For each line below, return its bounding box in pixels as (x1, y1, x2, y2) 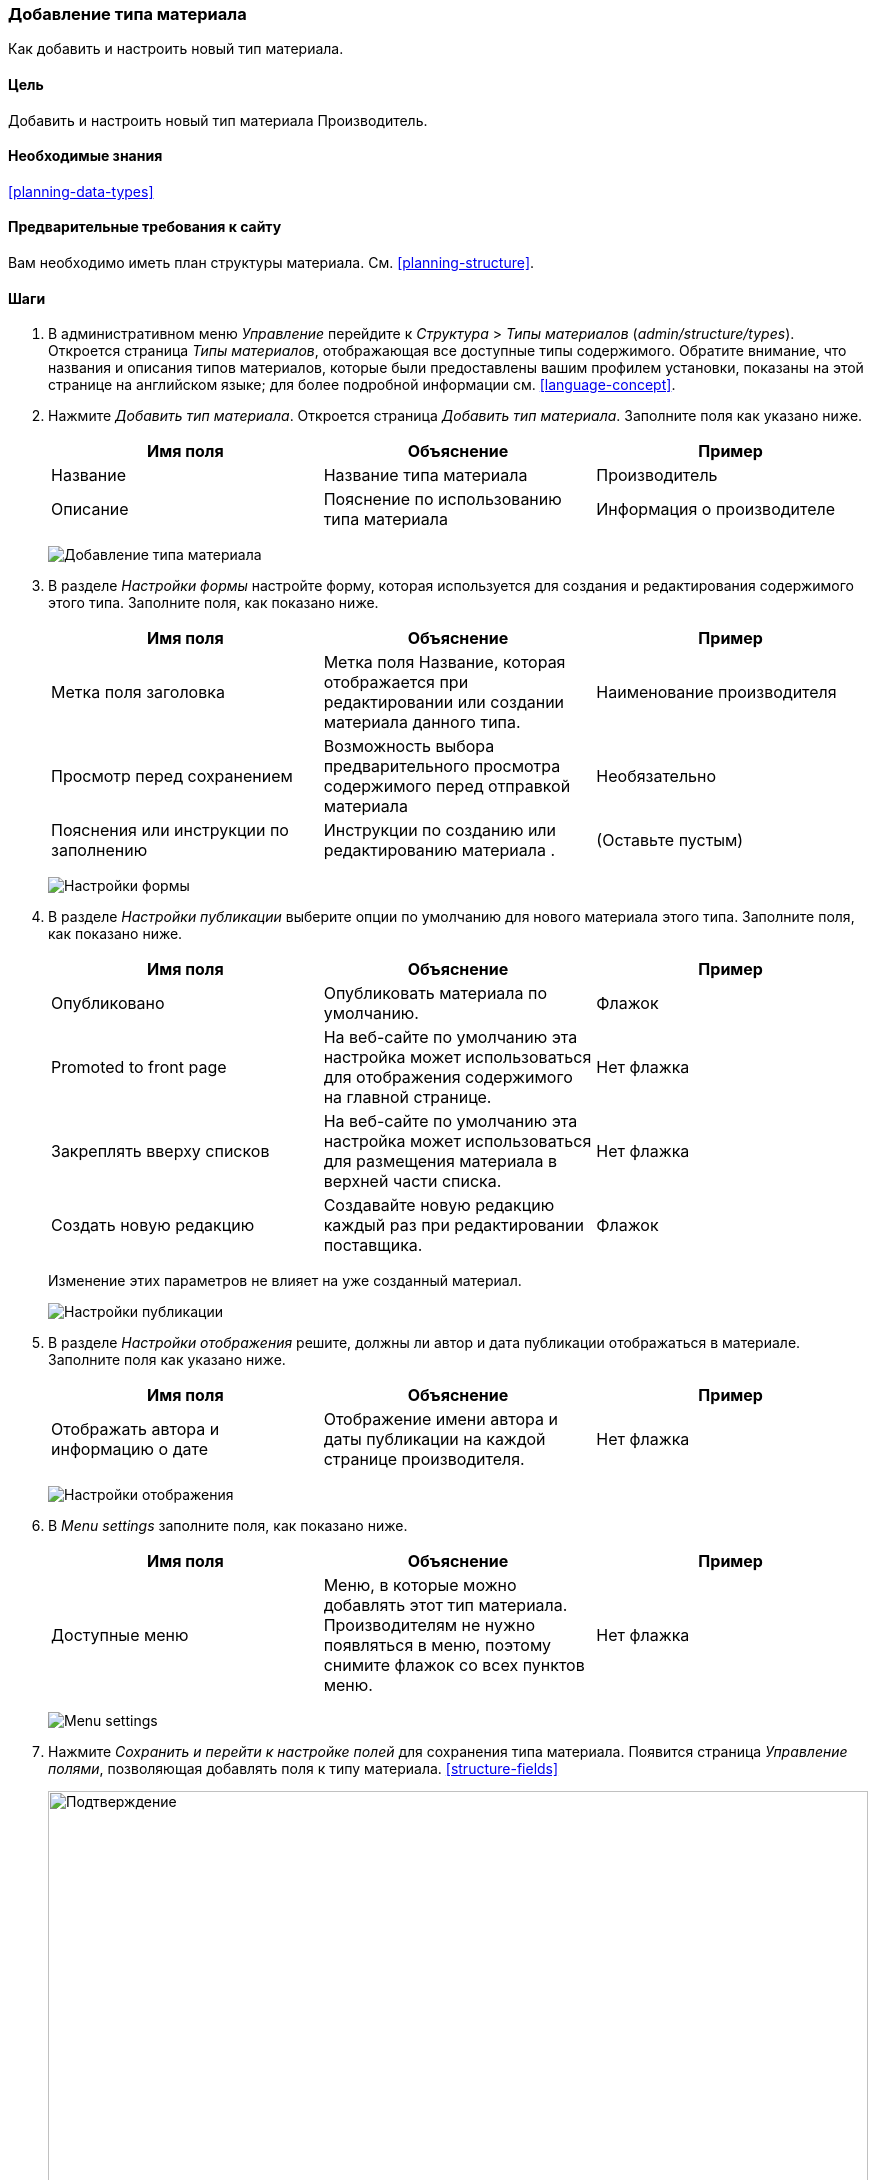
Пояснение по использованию (323, 489, 562, 510)
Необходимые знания (8, 147, 163, 165)
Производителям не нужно (323, 1615, 535, 1636)
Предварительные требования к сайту (8, 218, 282, 236)
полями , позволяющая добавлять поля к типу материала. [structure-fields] (48, 1760, 559, 1778)
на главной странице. (323, 1087, 492, 1108)
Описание (51, 499, 129, 520)
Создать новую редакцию (51, 1215, 255, 1236)
